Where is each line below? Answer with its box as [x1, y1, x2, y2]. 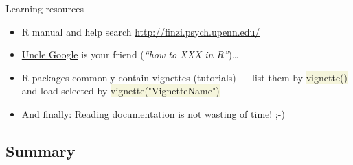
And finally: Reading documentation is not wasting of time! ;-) [21, 106, 285, 120]
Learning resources [5, 1, 84, 15]
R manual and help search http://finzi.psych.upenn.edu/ [21, 24, 260, 38]
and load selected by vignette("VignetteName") [21, 84, 220, 98]
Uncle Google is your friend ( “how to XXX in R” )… [21, 47, 239, 62]
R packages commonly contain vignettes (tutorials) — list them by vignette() [21, 70, 348, 84]
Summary [5, 140, 76, 161]
